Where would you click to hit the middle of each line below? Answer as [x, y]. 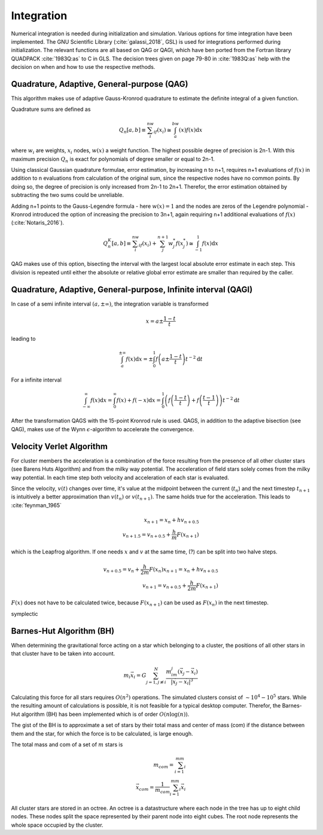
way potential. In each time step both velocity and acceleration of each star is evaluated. [120, 477]
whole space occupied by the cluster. [57, 825]
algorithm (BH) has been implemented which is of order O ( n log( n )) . [105, 714]
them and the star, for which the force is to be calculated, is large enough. [102, 733]
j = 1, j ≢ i [156, 682]
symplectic [25, 613]
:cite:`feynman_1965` [36, 505]
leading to [23, 338]
